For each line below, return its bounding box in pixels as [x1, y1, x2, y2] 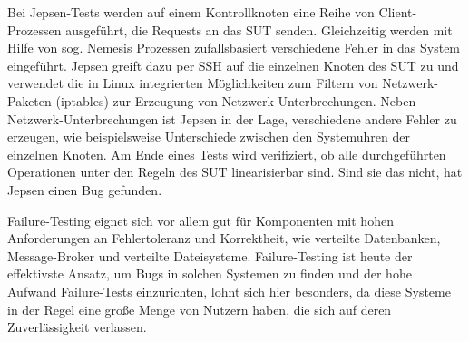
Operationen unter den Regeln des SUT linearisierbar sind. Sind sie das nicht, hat [7, 162, 463, 181]
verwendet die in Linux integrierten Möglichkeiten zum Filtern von [7, 73, 378, 93]
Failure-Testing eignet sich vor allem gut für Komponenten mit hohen [7, 210, 394, 230]
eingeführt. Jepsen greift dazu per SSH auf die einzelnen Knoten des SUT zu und [7, 55, 459, 74]
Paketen [7, 91, 52, 110]
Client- [378, 3, 417, 21]
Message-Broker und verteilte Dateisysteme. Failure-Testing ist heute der [7, 246, 413, 265]
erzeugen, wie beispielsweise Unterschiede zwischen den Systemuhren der [7, 127, 410, 146]
